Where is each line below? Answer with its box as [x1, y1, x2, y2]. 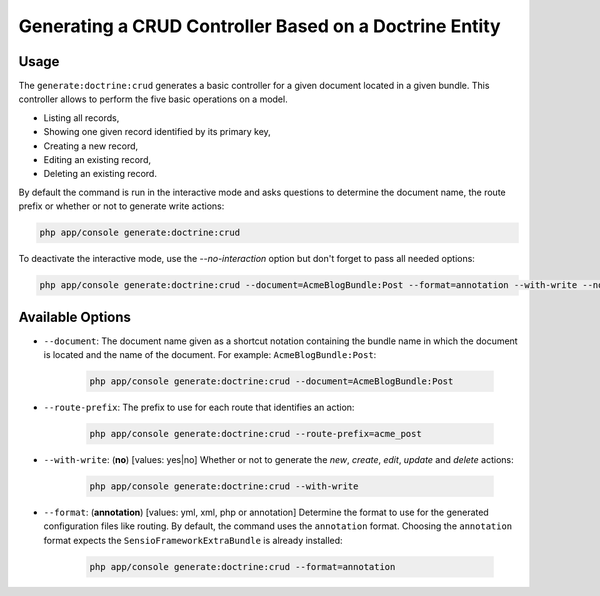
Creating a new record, [43, 140, 139, 152]
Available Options [18, 308, 132, 325]
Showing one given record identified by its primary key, [43, 126, 272, 138]
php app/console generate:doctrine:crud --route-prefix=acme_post [89, 428, 422, 439]
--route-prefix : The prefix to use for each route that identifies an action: [43, 401, 355, 413]
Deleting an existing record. [43, 168, 157, 180]
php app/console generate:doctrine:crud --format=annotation [89, 561, 396, 572]
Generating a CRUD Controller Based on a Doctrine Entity [18, 15, 501, 37]
